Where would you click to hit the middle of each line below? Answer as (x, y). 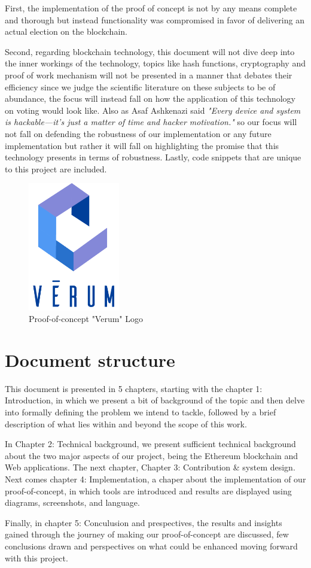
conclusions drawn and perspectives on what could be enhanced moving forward (151, 546)
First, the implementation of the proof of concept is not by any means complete (151, 8)
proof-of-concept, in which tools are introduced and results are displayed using (148, 490)
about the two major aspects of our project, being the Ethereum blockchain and (152, 455)
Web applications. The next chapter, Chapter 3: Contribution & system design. (150, 467)
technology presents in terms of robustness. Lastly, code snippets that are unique (153, 157)
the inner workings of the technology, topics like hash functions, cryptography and (155, 63)
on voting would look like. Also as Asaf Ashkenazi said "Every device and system (153, 110)
